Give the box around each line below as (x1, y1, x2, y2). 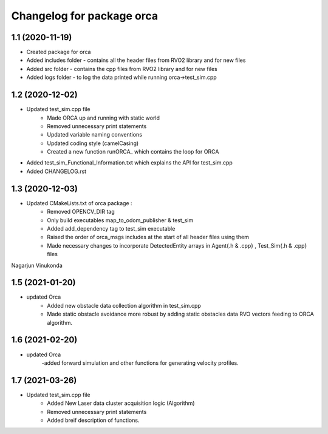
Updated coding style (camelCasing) (47, 140, 139, 147)
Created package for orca (26, 49, 91, 56)
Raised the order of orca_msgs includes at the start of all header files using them (47, 234, 249, 241)
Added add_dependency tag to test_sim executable (47, 225, 176, 232)
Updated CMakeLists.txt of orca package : (26, 199, 133, 206)
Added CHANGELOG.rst (26, 168, 87, 175)
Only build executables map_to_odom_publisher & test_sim (47, 216, 194, 224)
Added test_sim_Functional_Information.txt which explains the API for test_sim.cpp (26, 159, 233, 166)
